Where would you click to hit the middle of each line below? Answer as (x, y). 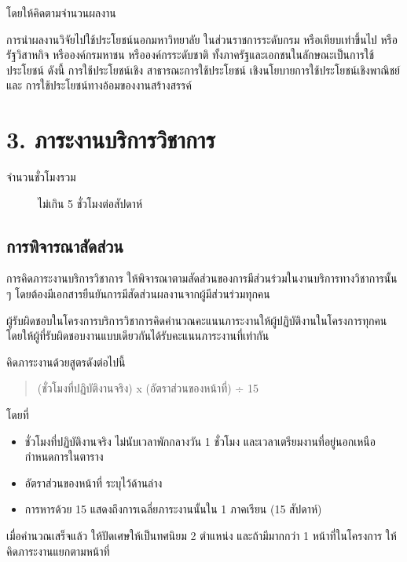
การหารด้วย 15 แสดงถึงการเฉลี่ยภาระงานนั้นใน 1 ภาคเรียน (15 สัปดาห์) (173, 509)
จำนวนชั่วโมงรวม (41, 177)
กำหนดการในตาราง (64, 456)
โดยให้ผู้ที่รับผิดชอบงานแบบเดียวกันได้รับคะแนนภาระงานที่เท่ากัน (138, 336)
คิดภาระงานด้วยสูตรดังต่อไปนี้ (66, 361)
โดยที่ (18, 415)
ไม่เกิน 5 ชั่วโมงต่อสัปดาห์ (90, 203)
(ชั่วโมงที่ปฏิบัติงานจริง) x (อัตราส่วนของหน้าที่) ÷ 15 (148, 388)
